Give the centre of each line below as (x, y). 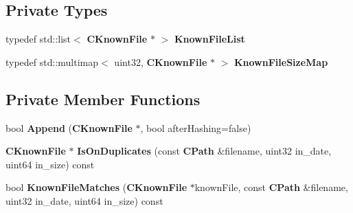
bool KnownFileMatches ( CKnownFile (96, 187)
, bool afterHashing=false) (196, 127)
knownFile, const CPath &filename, (271, 187)
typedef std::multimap (52, 61)
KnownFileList (209, 39)
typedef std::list (38, 39)
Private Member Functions (103, 99)
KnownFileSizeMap (281, 61)
